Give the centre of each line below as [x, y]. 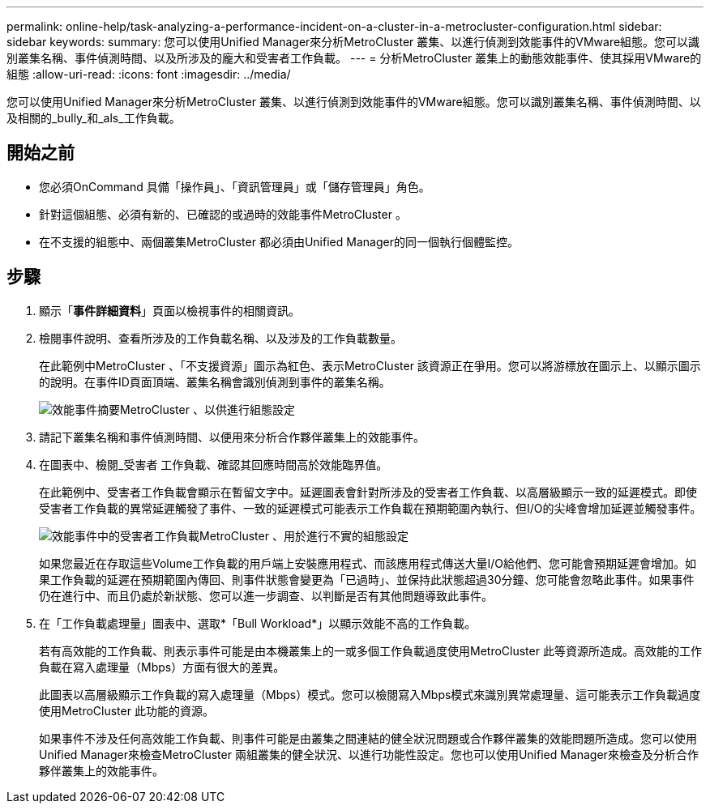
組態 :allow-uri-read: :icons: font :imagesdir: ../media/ [149, 74]
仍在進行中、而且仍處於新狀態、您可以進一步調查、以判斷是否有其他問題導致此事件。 [266, 595]
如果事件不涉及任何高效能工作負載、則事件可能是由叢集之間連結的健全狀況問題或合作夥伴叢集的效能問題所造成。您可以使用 [368, 738]
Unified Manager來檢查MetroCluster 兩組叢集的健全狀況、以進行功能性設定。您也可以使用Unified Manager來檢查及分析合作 [369, 754]
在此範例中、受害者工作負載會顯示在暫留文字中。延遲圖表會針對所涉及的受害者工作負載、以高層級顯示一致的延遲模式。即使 [368, 492]
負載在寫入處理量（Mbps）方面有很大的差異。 [162, 667]
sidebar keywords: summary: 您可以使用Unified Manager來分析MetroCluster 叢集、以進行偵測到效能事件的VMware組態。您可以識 [353, 42]
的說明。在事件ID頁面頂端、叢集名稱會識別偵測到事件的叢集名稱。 [215, 382]
